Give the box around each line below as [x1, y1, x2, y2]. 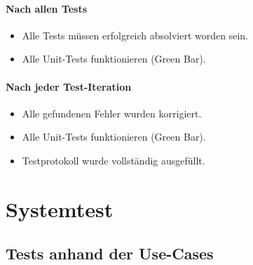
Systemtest [6, 194, 114, 223]
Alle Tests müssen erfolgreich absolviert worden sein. [22, 27, 248, 42]
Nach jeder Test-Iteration [6, 79, 132, 93]
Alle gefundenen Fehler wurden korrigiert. [22, 105, 202, 120]
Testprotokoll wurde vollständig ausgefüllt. [22, 153, 205, 167]
